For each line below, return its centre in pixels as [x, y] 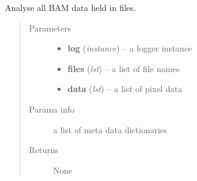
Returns [44, 150]
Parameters [50, 28]
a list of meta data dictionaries [110, 129]
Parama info [52, 109]
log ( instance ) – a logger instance [130, 48]
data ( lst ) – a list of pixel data [125, 89]
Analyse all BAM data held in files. [71, 7]
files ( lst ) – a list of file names [124, 68]
